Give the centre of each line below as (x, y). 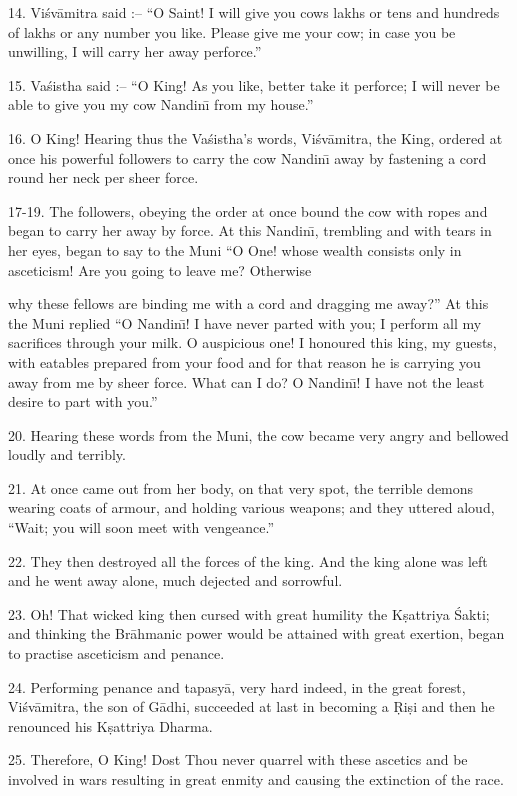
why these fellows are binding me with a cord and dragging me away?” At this (248, 303)
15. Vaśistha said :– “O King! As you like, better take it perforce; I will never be (254, 84)
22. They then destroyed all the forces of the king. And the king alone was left (248, 560)
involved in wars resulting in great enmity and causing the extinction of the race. (256, 779)
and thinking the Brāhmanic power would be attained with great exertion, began (256, 633)
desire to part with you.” (83, 401)
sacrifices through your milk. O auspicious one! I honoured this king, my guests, (252, 342)
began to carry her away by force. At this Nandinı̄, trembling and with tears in (250, 230)
